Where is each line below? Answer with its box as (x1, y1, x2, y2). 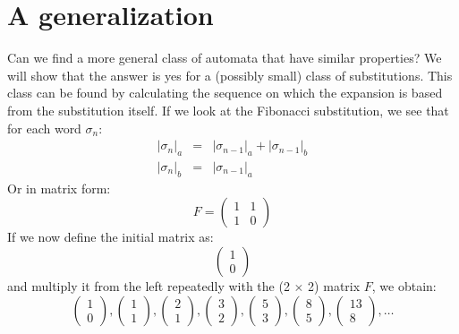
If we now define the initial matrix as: (7, 227, 214, 246)
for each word (7, 118, 81, 137)
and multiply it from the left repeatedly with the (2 (7, 276, 290, 295)
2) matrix (308, 276, 361, 295)
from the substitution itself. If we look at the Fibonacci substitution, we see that (7, 100, 449, 119)
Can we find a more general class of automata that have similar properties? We (7, 48, 442, 67)
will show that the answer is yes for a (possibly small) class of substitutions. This (7, 65, 453, 84)
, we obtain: (371, 276, 437, 295)
